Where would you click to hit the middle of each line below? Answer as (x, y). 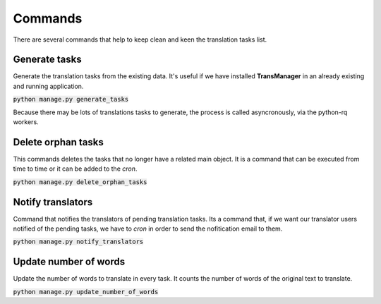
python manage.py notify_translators (78, 242)
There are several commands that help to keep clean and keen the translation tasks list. (140, 39)
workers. (26, 122)
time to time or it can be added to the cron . (75, 169)
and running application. (48, 86)
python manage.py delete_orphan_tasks (80, 182)
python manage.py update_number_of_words (86, 292)
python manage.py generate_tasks (71, 99)
